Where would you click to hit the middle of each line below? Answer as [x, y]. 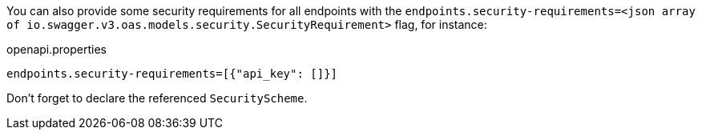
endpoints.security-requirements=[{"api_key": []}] [172, 74]
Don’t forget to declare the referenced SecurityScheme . [157, 98]
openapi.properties [57, 49]
